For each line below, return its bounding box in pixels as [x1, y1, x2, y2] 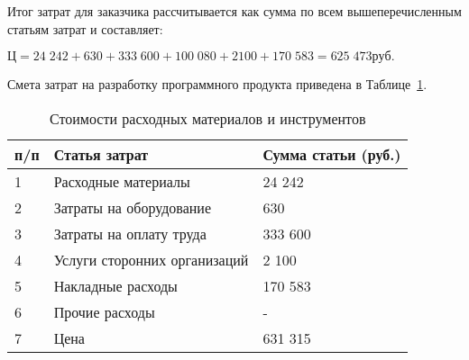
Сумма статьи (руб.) [262, 143, 401, 165]
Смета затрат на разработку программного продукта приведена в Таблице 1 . [7, 75, 428, 94]
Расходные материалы [53, 170, 190, 192]
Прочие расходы [53, 301, 155, 322]
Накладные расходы [53, 274, 178, 296]
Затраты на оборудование [53, 196, 212, 218]
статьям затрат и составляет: [7, 19, 163, 38]
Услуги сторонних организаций [53, 248, 249, 270]
